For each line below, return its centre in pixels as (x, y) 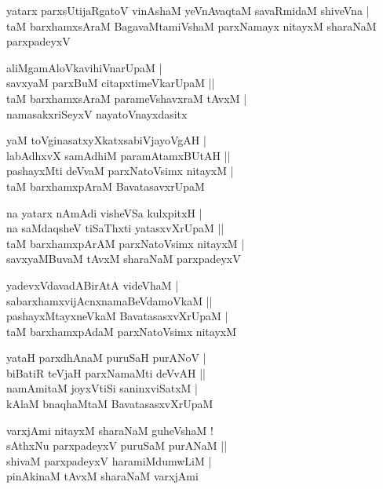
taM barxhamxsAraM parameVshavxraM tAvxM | (127, 98)
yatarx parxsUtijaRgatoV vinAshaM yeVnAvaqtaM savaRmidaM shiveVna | (188, 10)
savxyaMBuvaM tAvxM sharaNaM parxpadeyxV (124, 259)
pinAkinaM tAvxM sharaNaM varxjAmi (102, 476)
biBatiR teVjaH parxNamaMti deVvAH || (106, 372)
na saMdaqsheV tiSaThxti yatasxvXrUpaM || (115, 228)
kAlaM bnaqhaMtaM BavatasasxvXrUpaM (110, 404)
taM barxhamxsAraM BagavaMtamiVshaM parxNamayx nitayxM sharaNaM (191, 26)
